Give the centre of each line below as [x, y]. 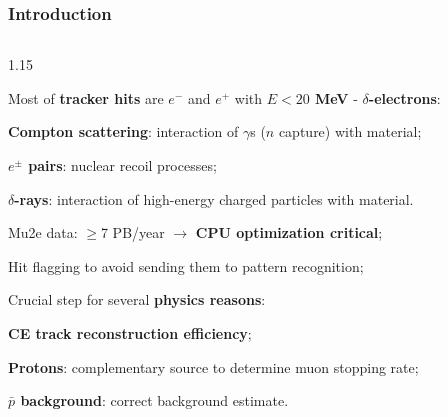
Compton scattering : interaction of [123, 131]
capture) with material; [350, 131]
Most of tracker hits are [86, 97]
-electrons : [404, 97]
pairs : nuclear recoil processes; [122, 165]
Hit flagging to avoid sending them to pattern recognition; [186, 265]
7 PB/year [132, 232]
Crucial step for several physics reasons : [137, 299]
